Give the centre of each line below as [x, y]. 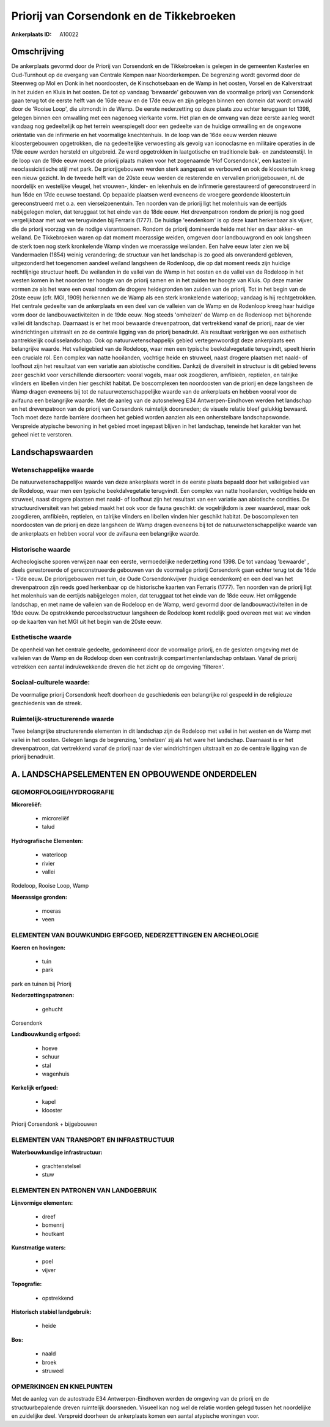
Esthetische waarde [42, 637]
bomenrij [53, 1225]
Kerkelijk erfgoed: [35, 1088]
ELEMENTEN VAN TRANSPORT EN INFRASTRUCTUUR [93, 1140]
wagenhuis [56, 1074]
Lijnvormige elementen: [42, 1202]
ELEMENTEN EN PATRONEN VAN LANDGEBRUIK [84, 1191]
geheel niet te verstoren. [42, 435]
